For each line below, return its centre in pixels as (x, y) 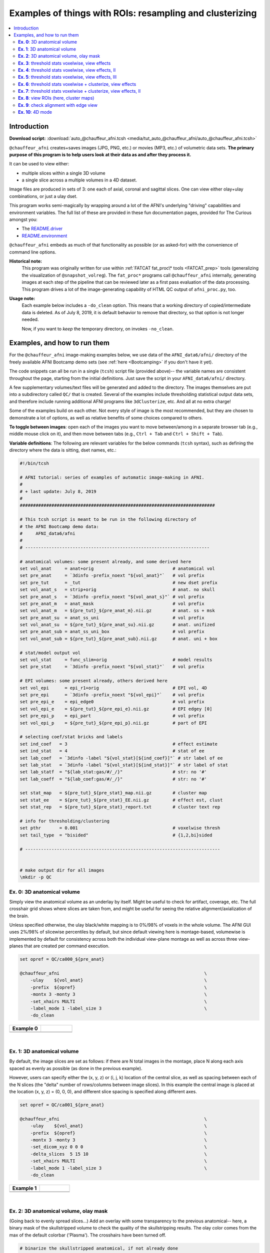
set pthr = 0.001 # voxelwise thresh (120, 828)
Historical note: (26, 261)
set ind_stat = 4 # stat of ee (112, 751)
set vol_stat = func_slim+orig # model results (116, 660)
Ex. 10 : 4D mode (35, 112)
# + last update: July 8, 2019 (58, 491)
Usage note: (22, 298)
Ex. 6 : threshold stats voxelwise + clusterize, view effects (77, 84)
